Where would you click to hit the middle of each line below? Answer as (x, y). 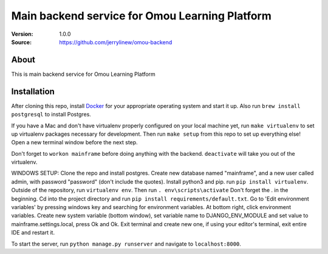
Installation (33, 91)
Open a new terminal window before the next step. (74, 142)
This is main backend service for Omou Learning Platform (84, 74)
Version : (22, 34)
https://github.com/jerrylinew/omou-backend (116, 42)
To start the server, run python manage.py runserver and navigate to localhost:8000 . (126, 244)
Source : (22, 42)
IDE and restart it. (33, 233)
